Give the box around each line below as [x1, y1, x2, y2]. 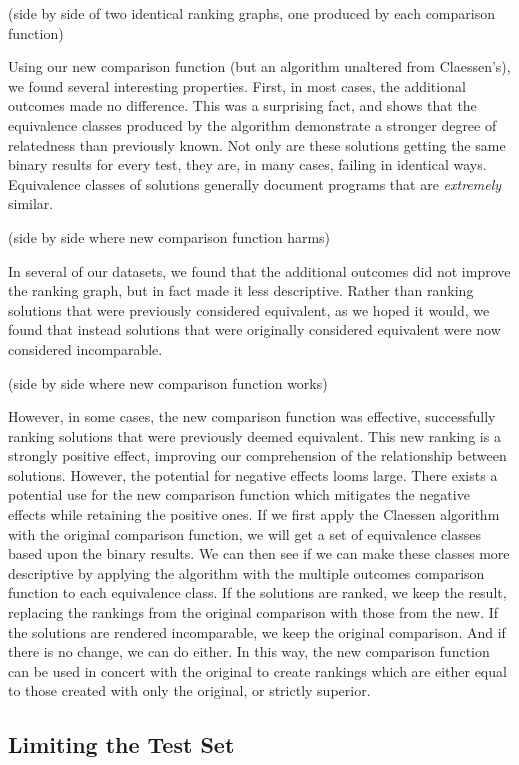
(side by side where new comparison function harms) [8, 226, 331, 247]
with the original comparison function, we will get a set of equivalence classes [8, 523, 481, 544]
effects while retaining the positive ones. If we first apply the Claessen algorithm [8, 504, 500, 525]
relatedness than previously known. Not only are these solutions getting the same [8, 134, 506, 155]
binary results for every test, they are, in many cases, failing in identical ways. [8, 154, 487, 175]
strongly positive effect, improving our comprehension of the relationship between [8, 445, 507, 466]
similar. [8, 193, 54, 214]
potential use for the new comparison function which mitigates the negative [8, 484, 470, 505]
